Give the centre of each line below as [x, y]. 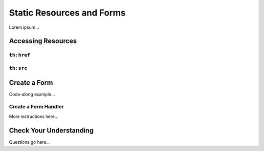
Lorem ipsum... [24, 27]
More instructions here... [34, 116]
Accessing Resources [43, 41]
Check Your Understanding [51, 130]
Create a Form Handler [36, 107]
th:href [20, 55]
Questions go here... [30, 142]
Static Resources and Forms [67, 13]
